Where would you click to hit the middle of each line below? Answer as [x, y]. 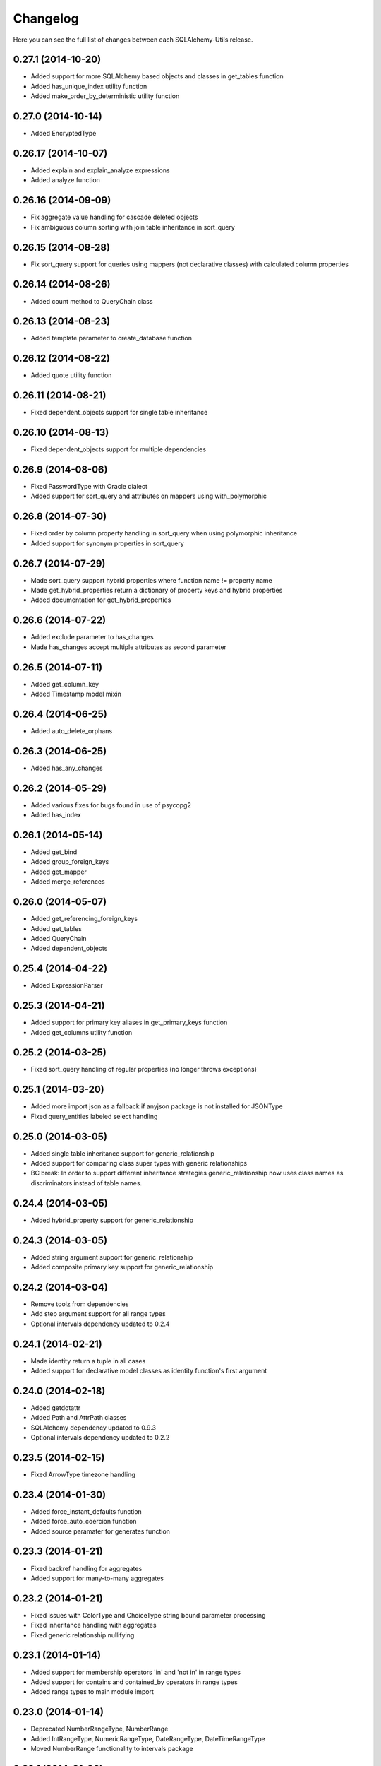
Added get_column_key [65, 684]
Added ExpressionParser [67, 985]
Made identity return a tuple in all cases [88, 1361]
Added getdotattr [56, 1408]
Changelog [46, 18]
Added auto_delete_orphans [72, 730]
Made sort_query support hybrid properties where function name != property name [152, 580]
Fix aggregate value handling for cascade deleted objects [114, 217]
